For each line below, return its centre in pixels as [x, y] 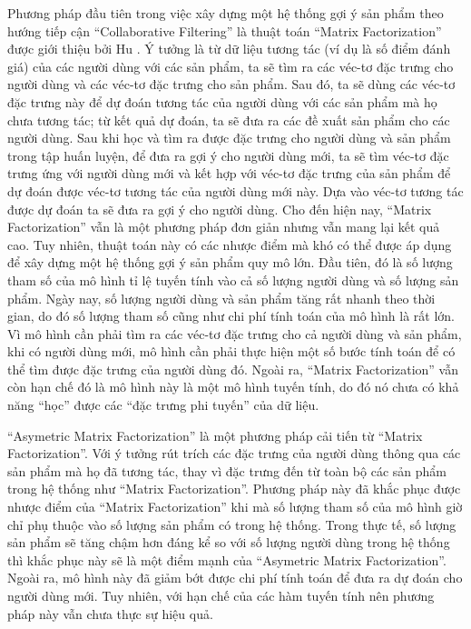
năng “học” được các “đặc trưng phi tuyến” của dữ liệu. [163, 405]
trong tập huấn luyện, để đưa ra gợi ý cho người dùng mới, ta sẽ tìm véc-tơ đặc [228, 155]
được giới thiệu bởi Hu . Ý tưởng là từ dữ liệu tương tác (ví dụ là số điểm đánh [229, 49]
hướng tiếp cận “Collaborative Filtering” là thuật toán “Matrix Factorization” [225, 30]
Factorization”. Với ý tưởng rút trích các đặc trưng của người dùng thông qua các [234, 453]
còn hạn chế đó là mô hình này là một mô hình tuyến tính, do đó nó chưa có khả [233, 387]
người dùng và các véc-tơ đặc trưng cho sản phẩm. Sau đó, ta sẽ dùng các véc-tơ [231, 84]
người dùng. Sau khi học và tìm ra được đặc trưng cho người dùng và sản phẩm [229, 138]
